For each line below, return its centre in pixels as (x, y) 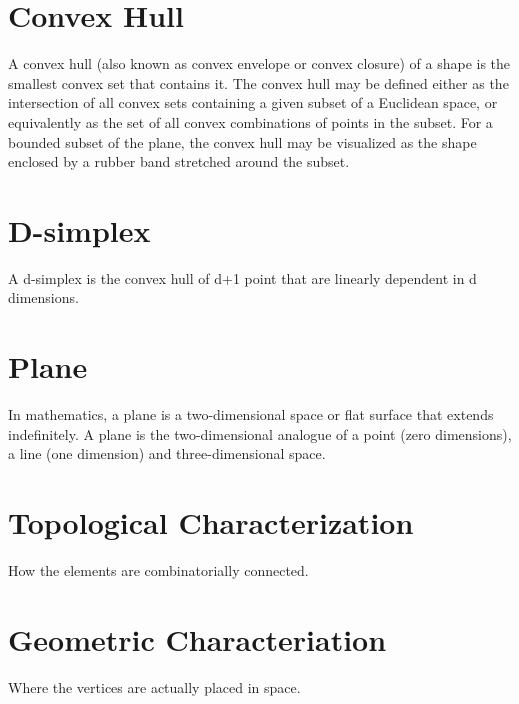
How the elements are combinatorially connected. (158, 570)
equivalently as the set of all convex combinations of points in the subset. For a (250, 121)
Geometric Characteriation (197, 638)
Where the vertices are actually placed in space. (154, 686)
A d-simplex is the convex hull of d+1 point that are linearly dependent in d (242, 277)
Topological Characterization (211, 522)
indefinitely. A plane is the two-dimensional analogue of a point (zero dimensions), (260, 433)
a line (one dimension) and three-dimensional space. (167, 453)
